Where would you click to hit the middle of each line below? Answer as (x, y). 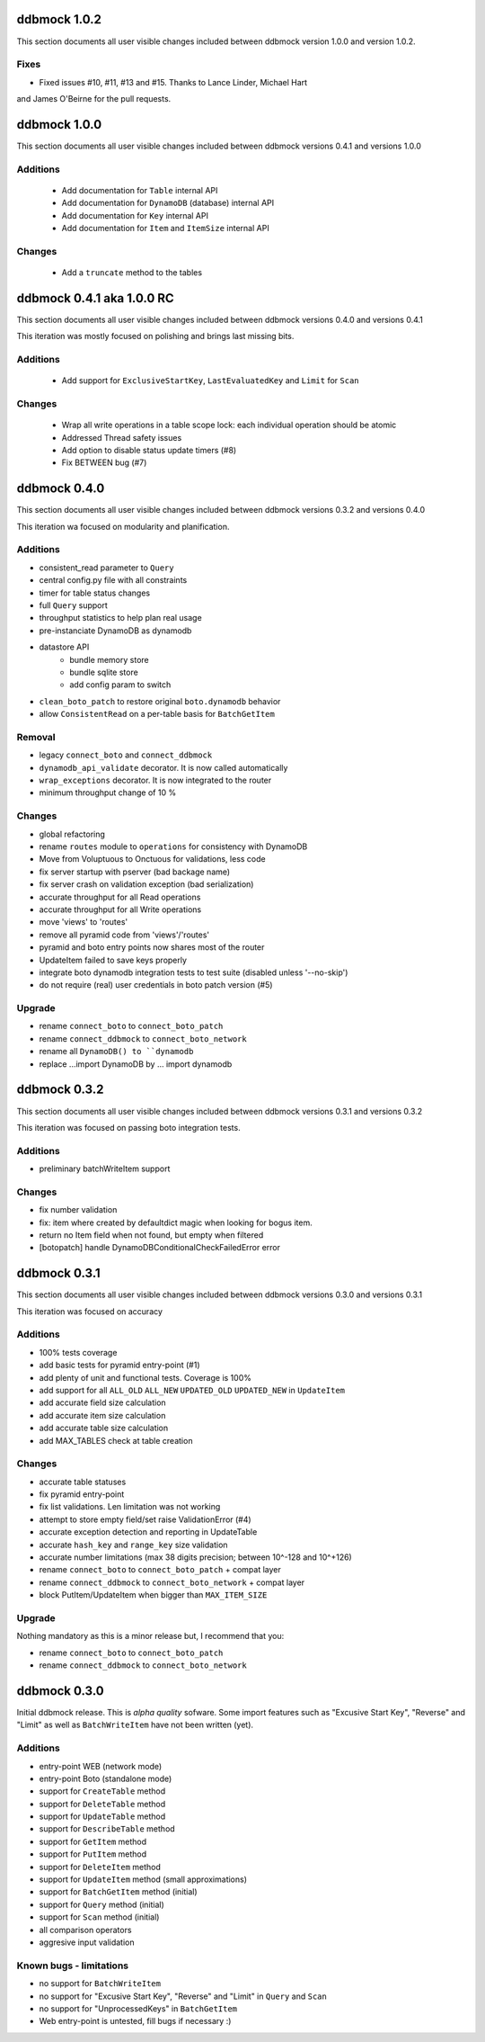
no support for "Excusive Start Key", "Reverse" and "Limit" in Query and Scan (183, 1996)
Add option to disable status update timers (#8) (149, 451)
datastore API (64, 647)
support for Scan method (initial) (99, 1917)
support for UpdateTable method (102, 1816)
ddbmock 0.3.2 (60, 1090)
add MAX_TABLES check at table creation (116, 1440)
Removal (36, 737)
